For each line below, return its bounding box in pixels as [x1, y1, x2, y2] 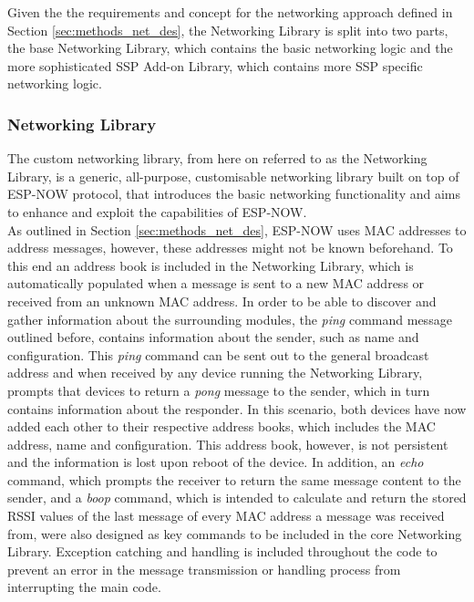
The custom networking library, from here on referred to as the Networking [7, 149, 428, 168]
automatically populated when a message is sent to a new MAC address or [7, 274, 425, 293]
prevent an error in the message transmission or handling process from [7, 559, 401, 578]
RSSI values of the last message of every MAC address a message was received [7, 506, 445, 525]
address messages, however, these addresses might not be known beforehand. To [7, 238, 453, 257]
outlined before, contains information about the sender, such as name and [7, 327, 419, 347]
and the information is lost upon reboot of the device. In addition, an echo [7, 452, 424, 472]
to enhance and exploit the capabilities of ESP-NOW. [7, 202, 307, 221]
